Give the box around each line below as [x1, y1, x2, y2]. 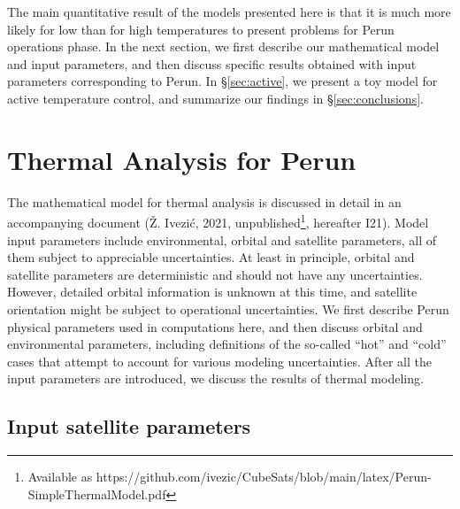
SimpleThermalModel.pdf [27, 484, 166, 503]
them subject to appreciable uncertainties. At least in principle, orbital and [7, 248, 415, 266]
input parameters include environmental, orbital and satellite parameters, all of [7, 230, 437, 249]
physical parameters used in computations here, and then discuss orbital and [7, 317, 423, 335]
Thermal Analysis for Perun [7, 141, 356, 177]
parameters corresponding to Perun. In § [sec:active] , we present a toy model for [7, 72, 438, 90]
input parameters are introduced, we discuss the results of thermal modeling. [7, 369, 424, 388]
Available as [27, 467, 93, 486]
